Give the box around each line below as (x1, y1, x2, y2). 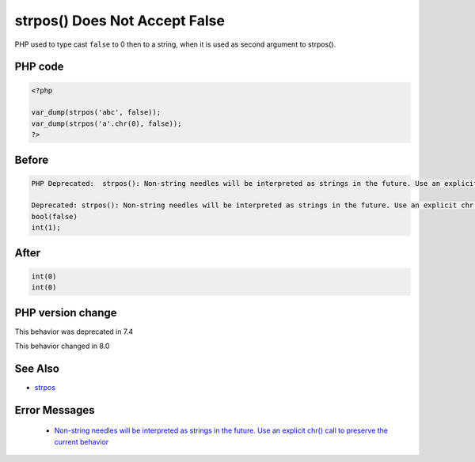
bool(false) (31, 212, 78, 221)
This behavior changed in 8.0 (14, 341, 110, 351)
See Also (14, 362, 59, 375)
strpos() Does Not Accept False (14, 12, 226, 29)
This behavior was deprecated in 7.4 (14, 327, 134, 336)
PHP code (14, 60, 64, 74)
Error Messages (14, 403, 95, 417)
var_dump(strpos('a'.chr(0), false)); (31, 119, 182, 128)
